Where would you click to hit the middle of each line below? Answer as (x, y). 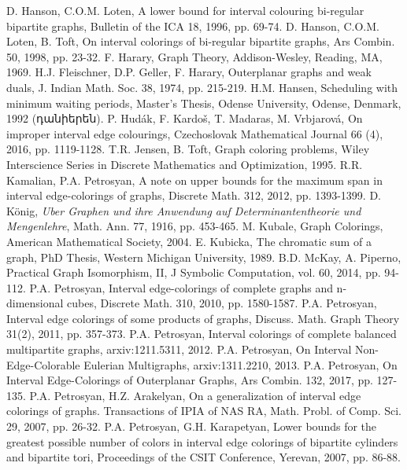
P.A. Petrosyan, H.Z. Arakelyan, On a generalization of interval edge (195, 395)
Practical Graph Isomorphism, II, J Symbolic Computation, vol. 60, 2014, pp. (194, 272)
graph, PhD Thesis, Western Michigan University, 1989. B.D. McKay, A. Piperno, (204, 257)
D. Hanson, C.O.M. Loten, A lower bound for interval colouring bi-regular (185, 10)
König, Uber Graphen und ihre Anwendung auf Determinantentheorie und (184, 210)
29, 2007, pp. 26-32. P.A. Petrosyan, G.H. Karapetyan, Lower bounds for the (192, 426)
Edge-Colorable (43, 364)
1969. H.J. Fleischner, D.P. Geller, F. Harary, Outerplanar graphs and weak (189, 72)
